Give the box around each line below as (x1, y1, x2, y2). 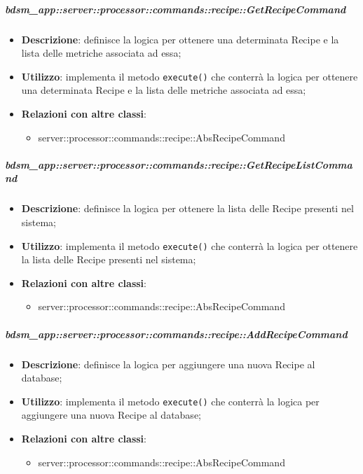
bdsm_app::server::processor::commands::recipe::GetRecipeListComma (5, 157, 352, 172)
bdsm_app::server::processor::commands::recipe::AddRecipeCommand (5, 326, 348, 341)
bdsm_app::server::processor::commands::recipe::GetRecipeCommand (5, 1, 346, 16)
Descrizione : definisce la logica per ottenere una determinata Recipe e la (21, 32, 339, 46)
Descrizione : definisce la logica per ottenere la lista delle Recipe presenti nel (21, 201, 354, 216)
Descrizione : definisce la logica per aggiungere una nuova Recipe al (21, 356, 315, 371)
